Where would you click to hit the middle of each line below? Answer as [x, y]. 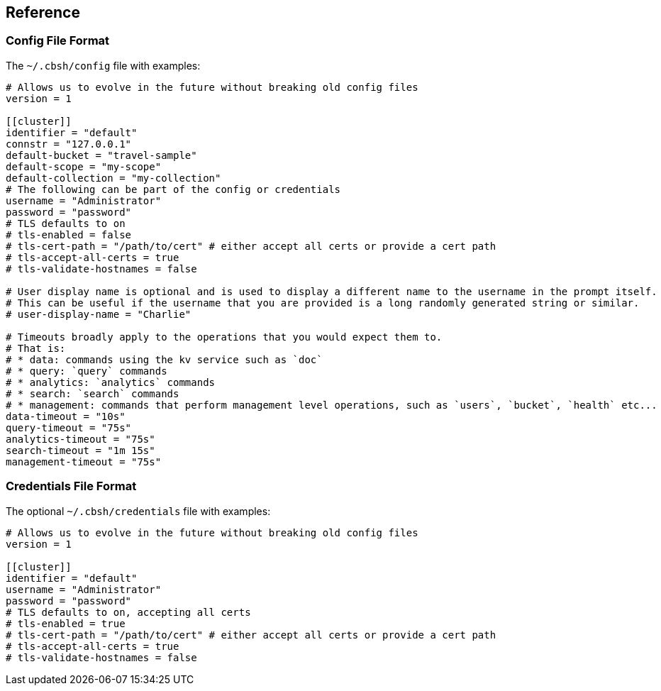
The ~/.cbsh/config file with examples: [103, 65]
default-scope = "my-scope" [84, 166]
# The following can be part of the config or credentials [173, 189]
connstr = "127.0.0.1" [69, 144]
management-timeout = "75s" [84, 461]
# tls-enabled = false [69, 234]
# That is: [36, 348]
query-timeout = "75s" [69, 427]
